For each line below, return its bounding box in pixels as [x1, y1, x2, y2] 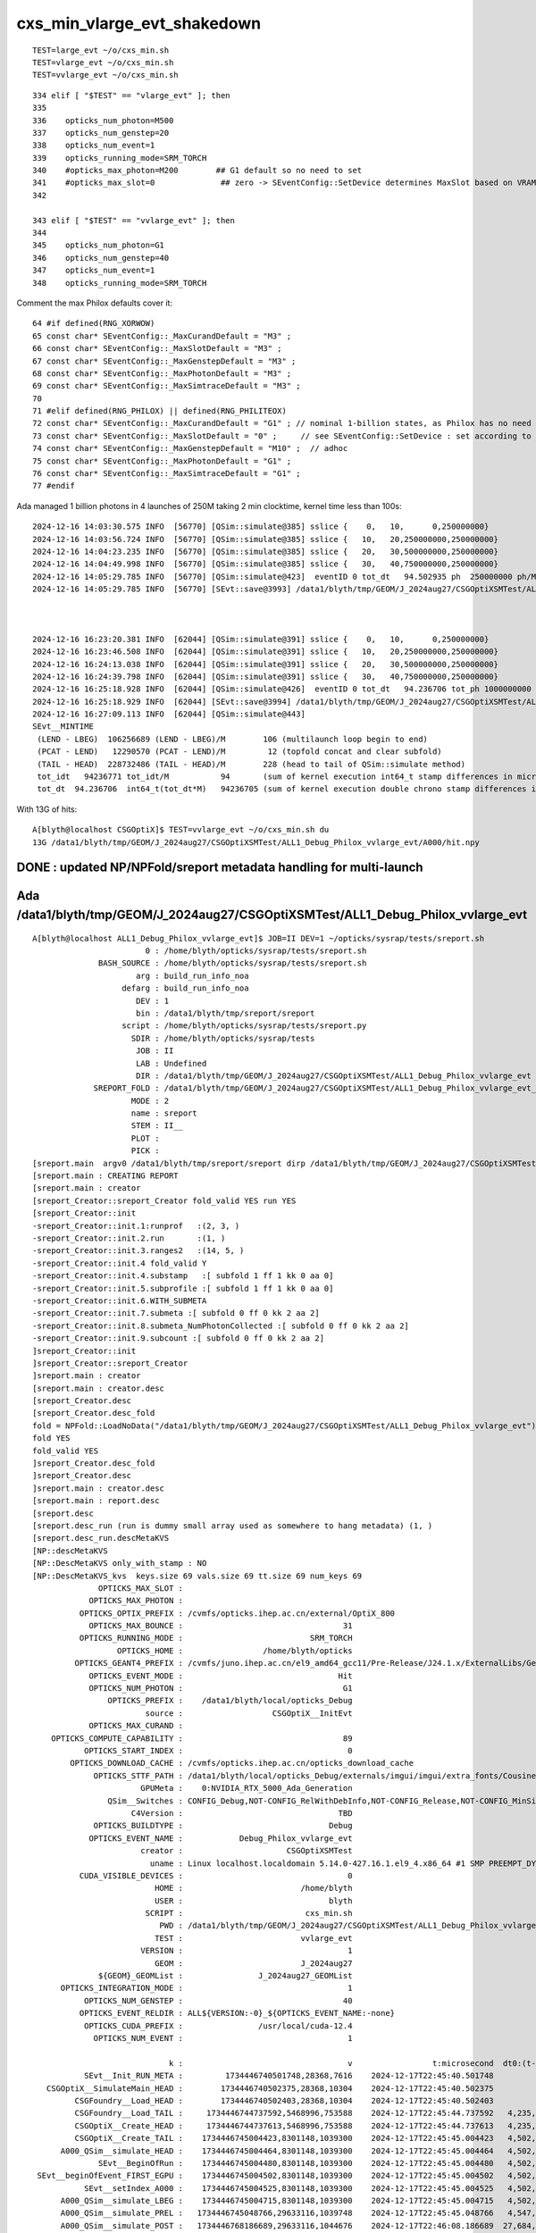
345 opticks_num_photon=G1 [32, 240, 165, 250]
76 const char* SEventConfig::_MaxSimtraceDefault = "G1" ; [32, 469, 301, 479]
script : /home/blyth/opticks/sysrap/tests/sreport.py [121, 1021, 367, 1031]
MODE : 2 [130, 1095, 170, 1106]
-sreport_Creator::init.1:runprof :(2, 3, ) [32, 1220, 240, 1231]
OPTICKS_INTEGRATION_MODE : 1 [60, 1983, 353, 1994]
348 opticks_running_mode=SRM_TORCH [32, 278, 207, 288]
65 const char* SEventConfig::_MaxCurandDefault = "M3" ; [32, 330, 292, 341]
